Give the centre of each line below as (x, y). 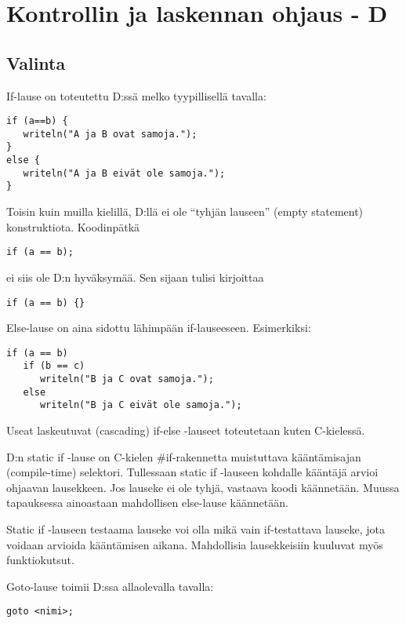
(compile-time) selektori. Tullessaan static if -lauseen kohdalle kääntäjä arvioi (192, 472)
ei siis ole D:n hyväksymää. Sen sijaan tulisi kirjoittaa (135, 277)
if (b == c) (54, 366)
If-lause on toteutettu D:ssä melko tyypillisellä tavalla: (136, 95)
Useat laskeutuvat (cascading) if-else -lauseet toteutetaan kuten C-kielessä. (186, 430)
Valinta (36, 62)
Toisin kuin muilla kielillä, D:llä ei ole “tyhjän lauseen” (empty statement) (185, 211)
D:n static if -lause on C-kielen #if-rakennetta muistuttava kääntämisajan (184, 456)
